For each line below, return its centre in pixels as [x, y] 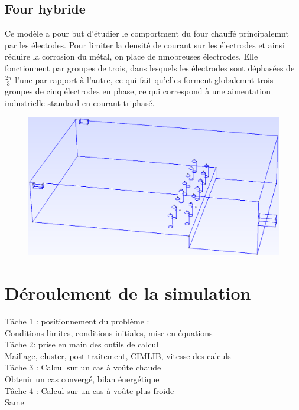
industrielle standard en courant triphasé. [80, 103]
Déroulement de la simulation [128, 293]
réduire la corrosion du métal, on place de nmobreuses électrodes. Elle [131, 56]
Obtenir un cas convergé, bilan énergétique [82, 379]
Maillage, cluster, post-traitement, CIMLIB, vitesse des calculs [118, 355]
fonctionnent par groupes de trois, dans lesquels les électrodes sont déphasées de [150, 68]
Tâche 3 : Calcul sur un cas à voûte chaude [83, 367]
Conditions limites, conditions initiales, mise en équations [109, 332]
